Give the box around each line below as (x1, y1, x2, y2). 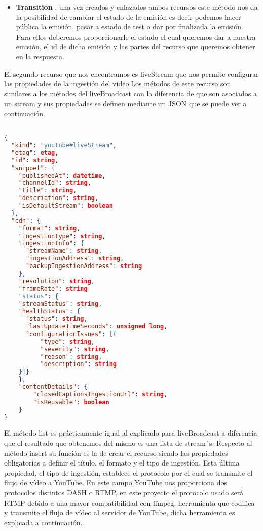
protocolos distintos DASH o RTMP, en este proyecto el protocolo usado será (4, 487, 244, 497)
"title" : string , (18, 187, 77, 194)
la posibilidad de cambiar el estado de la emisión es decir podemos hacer (16, 11, 241, 22)
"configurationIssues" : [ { (25, 330, 117, 338)
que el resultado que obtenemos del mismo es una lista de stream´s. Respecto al (4, 438, 252, 448)
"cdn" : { (11, 217, 41, 224)
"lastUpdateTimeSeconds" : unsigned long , (25, 323, 168, 330)
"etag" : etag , (11, 149, 59, 156)
